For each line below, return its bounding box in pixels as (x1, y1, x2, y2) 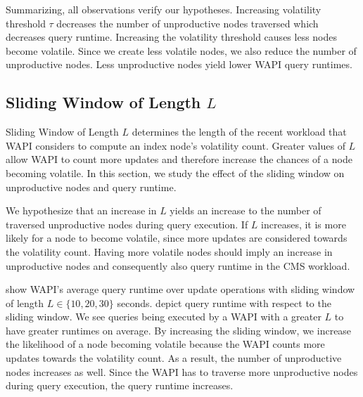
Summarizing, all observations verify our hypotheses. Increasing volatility (6, 2, 321, 16)
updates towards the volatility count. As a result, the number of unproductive (6, 351, 342, 365)
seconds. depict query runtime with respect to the (117, 295, 331, 310)
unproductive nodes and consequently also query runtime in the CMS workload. (6, 258, 350, 273)
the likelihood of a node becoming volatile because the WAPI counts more (6, 337, 325, 351)
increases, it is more (261, 216, 346, 231)
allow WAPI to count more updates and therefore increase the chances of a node (6, 152, 352, 167)
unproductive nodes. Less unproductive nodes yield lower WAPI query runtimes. (6, 57, 352, 72)
